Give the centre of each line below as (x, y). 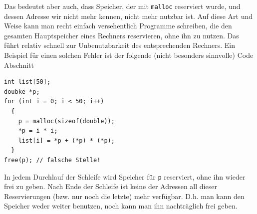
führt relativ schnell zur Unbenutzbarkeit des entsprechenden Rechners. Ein (120, 45)
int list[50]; (27, 82)
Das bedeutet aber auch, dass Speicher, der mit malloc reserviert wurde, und (122, 6)
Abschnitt (19, 65)
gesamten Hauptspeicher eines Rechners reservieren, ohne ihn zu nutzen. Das (122, 35)
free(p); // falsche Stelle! (52, 160)
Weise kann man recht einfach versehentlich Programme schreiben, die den (118, 26)
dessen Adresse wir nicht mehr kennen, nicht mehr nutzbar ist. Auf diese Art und (128, 16)
